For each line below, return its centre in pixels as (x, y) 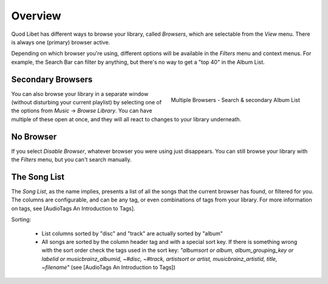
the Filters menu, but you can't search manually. (71, 160)
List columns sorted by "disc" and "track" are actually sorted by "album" (132, 233)
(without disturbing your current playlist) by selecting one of (87, 103)
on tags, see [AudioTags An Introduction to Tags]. (73, 208)
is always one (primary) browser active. (61, 42)
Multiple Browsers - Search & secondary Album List (235, 100)
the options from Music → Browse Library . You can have (82, 111)
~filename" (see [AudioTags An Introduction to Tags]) (108, 268)
